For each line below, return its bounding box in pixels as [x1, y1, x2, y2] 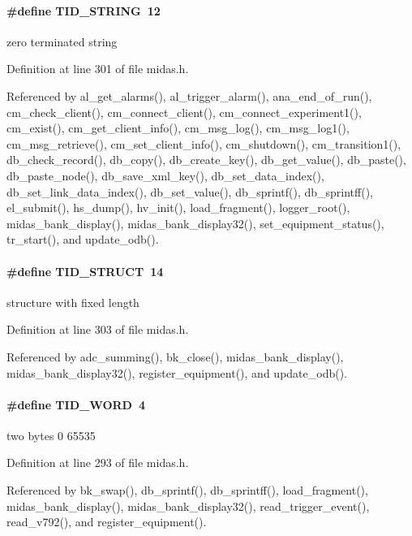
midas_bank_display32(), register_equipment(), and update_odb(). [6, 364, 347, 381]
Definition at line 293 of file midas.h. [6, 454, 189, 471]
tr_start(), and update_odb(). [6, 231, 159, 248]
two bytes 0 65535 [6, 426, 96, 443]
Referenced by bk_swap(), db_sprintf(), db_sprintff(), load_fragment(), [6, 482, 368, 499]
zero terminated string [6, 32, 118, 50]
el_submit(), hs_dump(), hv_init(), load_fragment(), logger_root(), [6, 199, 350, 216]
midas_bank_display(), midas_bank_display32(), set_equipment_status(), [6, 214, 384, 231]
